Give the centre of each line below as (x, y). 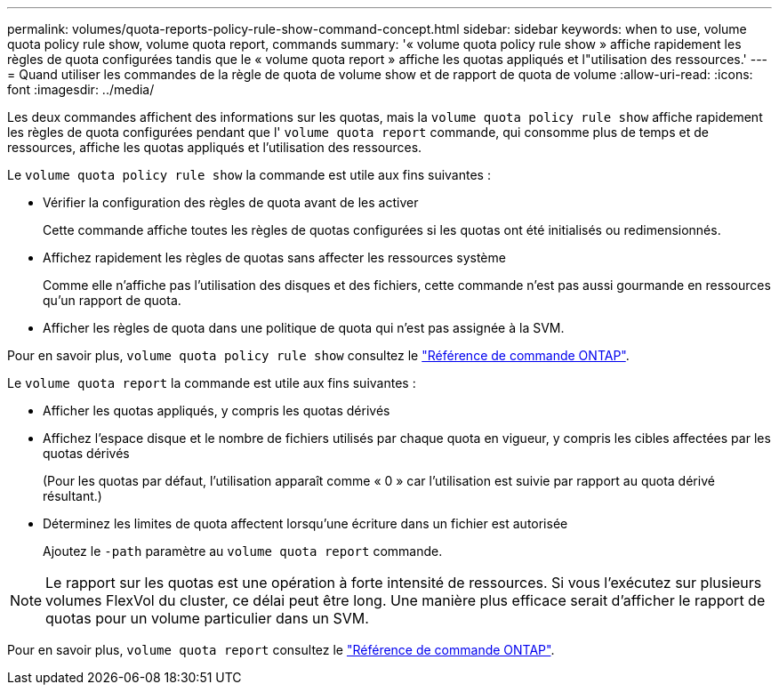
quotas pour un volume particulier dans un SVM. (207, 618)
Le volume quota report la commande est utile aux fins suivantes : (212, 383)
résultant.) (72, 496)
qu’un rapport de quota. (112, 300)
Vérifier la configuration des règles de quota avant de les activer (231, 202)
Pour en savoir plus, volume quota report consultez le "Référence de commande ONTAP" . (281, 650)
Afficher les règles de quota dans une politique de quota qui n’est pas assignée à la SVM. (304, 328)
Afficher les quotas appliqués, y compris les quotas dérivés (217, 410)
